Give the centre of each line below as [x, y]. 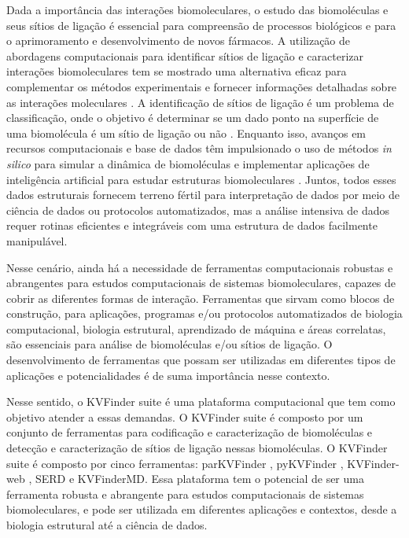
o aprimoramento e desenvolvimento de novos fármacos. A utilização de [179, 41]
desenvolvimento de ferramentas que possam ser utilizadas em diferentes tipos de [201, 360]
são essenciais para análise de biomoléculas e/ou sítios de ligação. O [169, 344]
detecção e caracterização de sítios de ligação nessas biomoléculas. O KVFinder [197, 448]
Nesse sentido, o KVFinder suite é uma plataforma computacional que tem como [201, 402]
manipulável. [37, 240]
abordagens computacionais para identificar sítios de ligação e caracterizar [185, 55]
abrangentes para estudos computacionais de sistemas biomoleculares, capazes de [201, 283]
